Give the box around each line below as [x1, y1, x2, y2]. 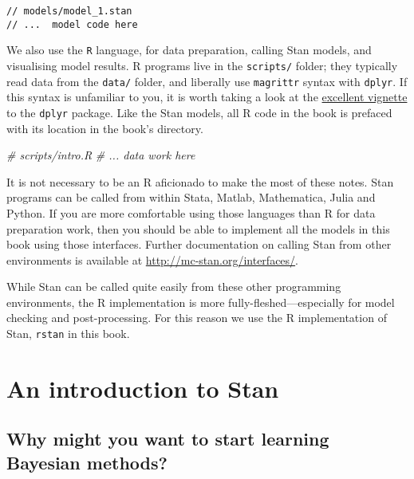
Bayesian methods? [6, 450, 168, 474]
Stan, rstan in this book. [6, 325, 130, 342]
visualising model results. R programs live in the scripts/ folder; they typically [6, 57, 398, 73]
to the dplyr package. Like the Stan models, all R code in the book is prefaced [6, 104, 392, 120]
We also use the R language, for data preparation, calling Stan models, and [6, 41, 372, 58]
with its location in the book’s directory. [6, 120, 203, 136]
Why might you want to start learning [6, 426, 329, 451]
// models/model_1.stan [6, 6, 132, 17]
